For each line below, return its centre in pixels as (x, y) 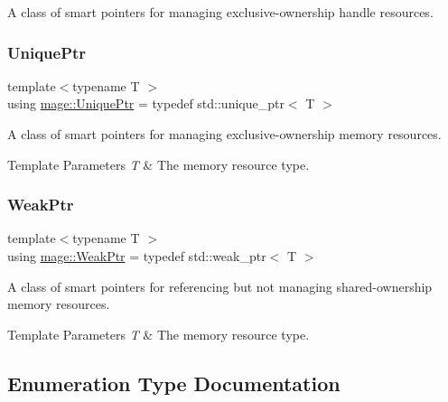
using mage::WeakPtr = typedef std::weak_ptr (137, 256)
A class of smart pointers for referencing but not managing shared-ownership (220, 286)
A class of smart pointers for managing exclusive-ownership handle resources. (220, 12)
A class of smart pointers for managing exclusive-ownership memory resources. (224, 134)
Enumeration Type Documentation (174, 383)
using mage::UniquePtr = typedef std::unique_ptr (146, 103)
